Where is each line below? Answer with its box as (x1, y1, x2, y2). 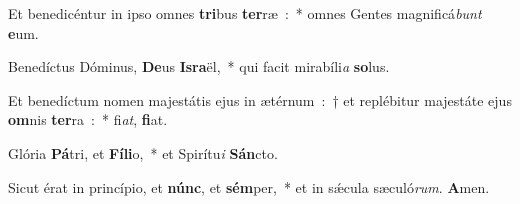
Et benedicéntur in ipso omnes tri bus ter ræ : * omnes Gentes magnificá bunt (8, 3, 482, 23)
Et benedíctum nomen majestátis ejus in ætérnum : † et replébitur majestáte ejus (8, 89, 512, 110)
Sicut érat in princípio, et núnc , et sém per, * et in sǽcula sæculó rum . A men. (8, 176, 490, 197)
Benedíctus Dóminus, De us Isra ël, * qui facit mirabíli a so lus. (8, 56, 390, 77)
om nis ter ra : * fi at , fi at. (8, 109, 168, 130)
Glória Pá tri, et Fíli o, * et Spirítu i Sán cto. (8, 142, 278, 163)
